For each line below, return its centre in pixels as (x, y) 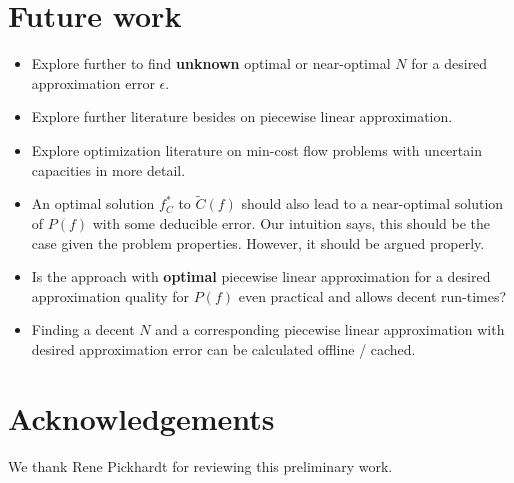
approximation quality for (110, 295)
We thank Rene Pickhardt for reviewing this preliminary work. (200, 465)
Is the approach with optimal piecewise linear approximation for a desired (261, 276)
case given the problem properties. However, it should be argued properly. (258, 242)
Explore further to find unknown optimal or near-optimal (211, 63)
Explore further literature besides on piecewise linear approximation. (242, 116)
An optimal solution (93, 203)
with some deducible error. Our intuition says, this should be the (291, 222)
